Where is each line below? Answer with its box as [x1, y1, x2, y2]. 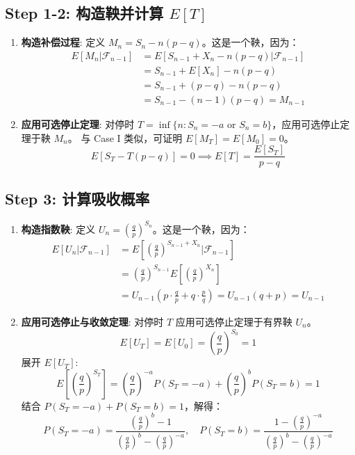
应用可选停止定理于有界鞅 [175, 314, 292, 328]
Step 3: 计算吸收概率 [5, 187, 150, 209]
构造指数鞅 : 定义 [21, 221, 96, 236]
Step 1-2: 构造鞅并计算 [5, 2, 164, 24]
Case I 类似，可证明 [94, 130, 183, 145]
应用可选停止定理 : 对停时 [21, 116, 135, 131]
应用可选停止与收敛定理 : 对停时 [21, 314, 164, 328]
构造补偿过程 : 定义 [21, 35, 106, 49]
